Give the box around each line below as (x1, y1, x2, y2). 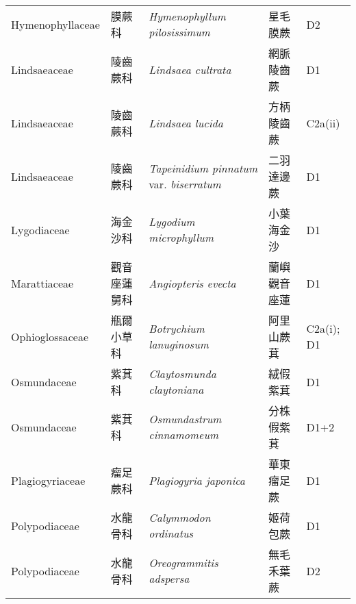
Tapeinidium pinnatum (149, 160, 257, 176)
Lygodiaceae (11, 221, 70, 238)
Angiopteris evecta (149, 275, 236, 291)
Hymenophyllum (149, 8, 226, 24)
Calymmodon (149, 509, 211, 525)
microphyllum (149, 229, 214, 245)
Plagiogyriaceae (11, 472, 86, 488)
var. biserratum (149, 176, 221, 192)
